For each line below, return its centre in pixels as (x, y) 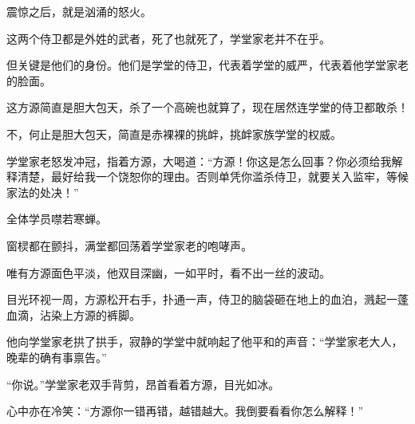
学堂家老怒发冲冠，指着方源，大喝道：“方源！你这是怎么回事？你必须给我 (199, 161)
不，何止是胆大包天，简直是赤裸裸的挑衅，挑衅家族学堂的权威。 (174, 133)
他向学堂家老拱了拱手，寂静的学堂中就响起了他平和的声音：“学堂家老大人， (205, 342)
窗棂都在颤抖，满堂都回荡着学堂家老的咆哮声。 (129, 245)
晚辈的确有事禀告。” (57, 357)
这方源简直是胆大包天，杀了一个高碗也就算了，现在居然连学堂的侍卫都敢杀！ (207, 107)
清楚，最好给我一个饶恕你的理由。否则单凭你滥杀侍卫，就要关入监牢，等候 (213, 177)
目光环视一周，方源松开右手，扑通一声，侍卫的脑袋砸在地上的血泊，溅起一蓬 (207, 299)
